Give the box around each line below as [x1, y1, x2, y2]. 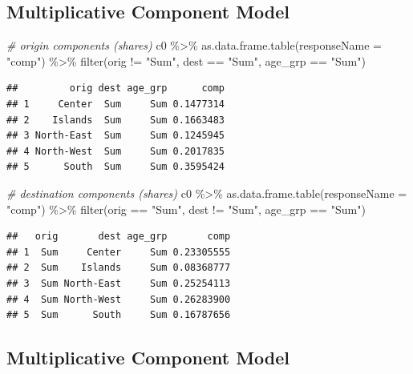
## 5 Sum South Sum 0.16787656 [6, 309, 231, 321]
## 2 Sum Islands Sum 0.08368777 [6, 262, 231, 274]
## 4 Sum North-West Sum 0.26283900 [6, 293, 231, 305]
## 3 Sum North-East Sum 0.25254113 [6, 277, 231, 289]
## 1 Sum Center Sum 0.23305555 [6, 246, 231, 258]
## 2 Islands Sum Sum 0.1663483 [6, 114, 225, 126]
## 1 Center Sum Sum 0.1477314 [6, 98, 225, 110]
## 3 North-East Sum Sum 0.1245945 [6, 130, 225, 142]
